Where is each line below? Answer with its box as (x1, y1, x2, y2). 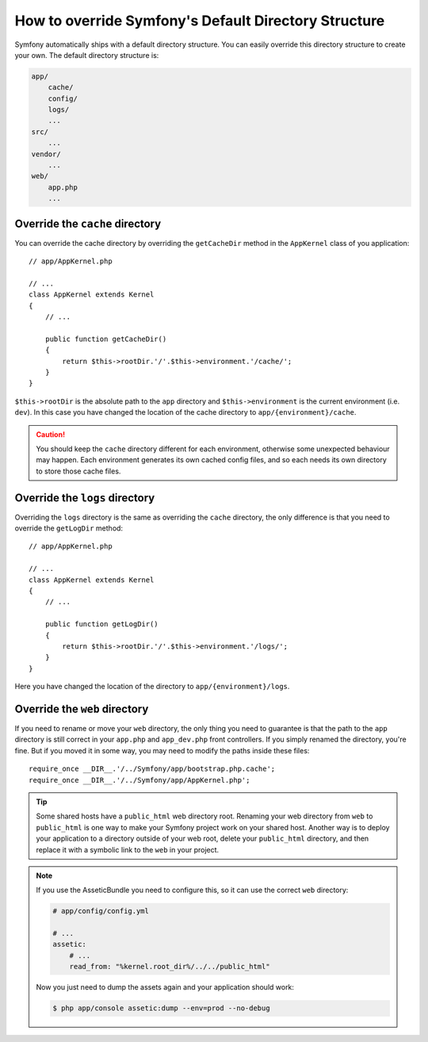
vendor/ (31, 149, 61, 159)
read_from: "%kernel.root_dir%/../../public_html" (69, 962, 270, 971)
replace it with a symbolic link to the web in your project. (36, 845, 220, 854)
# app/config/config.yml (52, 906, 150, 916)
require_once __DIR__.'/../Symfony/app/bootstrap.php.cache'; (29, 764, 276, 773)
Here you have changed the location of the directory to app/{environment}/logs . (14, 682, 290, 691)
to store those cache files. (36, 466, 121, 476)
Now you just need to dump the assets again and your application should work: (36, 983, 295, 992)
